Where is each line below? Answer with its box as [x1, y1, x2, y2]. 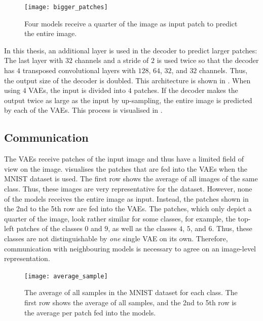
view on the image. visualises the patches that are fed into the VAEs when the [4, 163, 248, 174]
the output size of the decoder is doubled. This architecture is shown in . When [4, 75, 251, 85]
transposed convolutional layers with [22, 65, 136, 76]
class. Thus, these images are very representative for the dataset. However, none [4, 183, 252, 194]
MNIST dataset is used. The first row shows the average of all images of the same [4, 173, 258, 184]
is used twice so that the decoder [157, 55, 259, 66]
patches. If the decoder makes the [134, 85, 238, 95]
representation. [4, 253, 50, 264]
